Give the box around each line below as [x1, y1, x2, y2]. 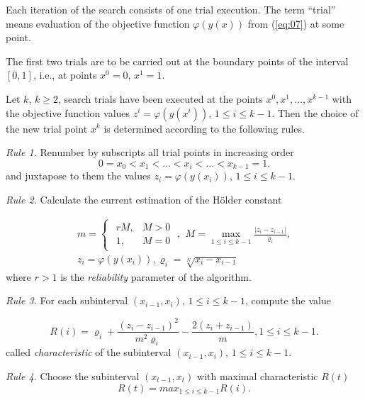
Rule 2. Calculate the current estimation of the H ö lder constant [6, 191, 282, 206]
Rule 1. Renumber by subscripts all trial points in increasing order [6, 145, 294, 160]
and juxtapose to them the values [6, 168, 151, 183]
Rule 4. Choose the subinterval [6, 368, 140, 383]
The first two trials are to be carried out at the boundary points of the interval [6, 53, 349, 68]
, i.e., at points [33, 67, 97, 82]
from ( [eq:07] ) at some [247, 16, 344, 30]
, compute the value [245, 293, 331, 308]
